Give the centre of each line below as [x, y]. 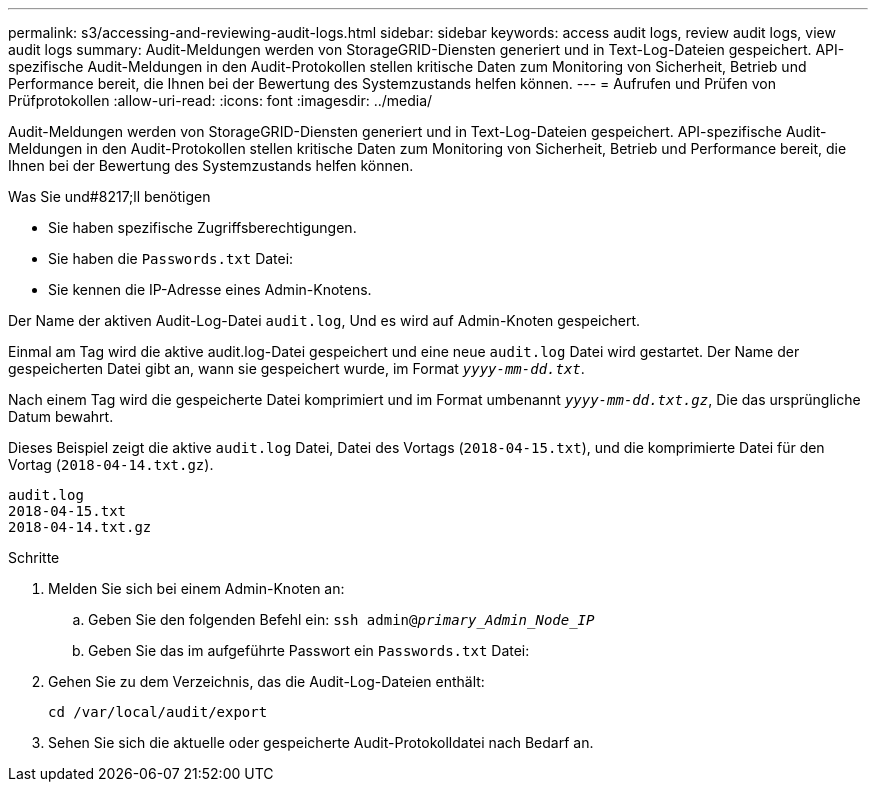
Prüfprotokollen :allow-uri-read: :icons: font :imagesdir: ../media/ [220, 100]
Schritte [34, 557]
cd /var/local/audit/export [158, 712]
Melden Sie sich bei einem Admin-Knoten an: [196, 588]
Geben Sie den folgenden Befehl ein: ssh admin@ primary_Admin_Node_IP [341, 619]
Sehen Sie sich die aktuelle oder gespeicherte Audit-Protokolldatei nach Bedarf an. [321, 742]
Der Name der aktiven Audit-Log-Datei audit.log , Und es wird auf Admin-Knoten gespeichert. [324, 320]
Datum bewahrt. [61, 416]
